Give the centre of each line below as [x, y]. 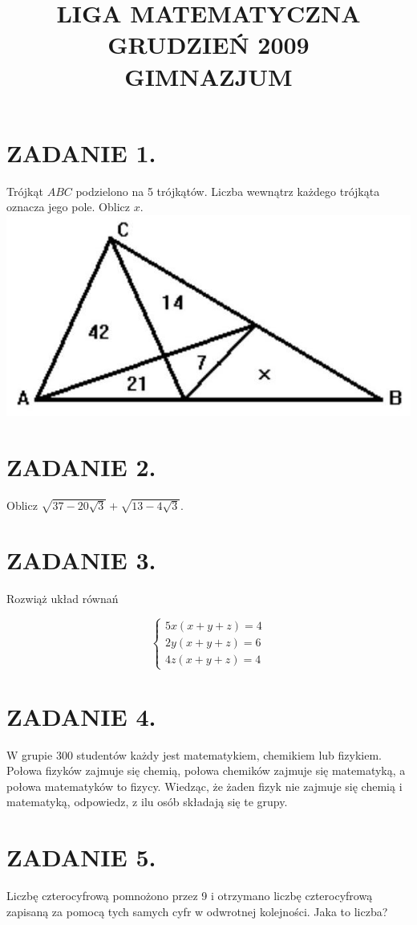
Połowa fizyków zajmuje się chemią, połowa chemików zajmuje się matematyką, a [206, 770]
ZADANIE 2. [81, 466]
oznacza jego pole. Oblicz [68, 207]
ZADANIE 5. [81, 857]
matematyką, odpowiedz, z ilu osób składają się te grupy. [147, 802]
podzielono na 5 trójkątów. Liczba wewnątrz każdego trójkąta [228, 191]
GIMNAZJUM [208, 76]
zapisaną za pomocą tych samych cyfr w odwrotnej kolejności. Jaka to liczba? [197, 911]
